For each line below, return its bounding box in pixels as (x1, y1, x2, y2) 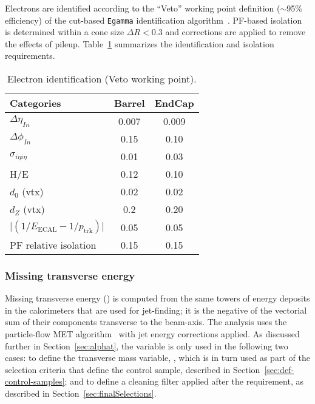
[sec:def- (264, 363, 294, 375)
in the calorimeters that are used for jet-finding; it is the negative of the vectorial (5, 303, 307, 316)
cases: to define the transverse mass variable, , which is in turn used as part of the (5, 351, 310, 364)
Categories (10, 96, 61, 110)
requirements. (5, 49, 55, 62)
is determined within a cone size (5, 25, 124, 38)
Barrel (113, 96, 145, 110)
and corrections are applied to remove (165, 25, 306, 38)
